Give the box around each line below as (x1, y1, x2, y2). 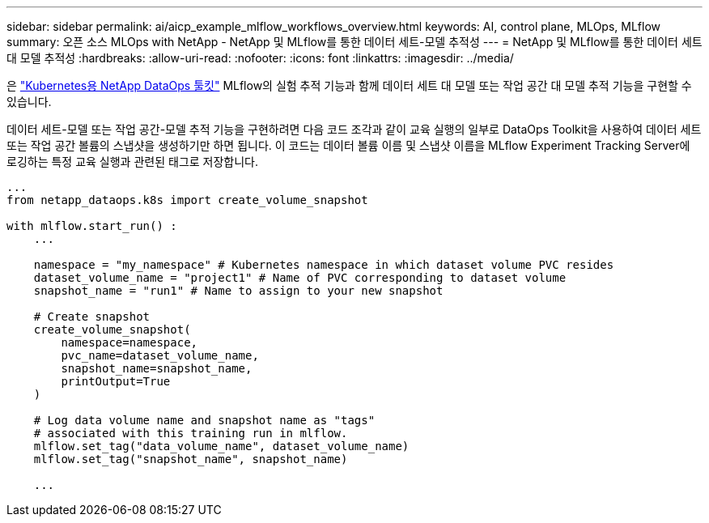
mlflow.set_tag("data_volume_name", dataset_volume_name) (33, 440, 410, 453)
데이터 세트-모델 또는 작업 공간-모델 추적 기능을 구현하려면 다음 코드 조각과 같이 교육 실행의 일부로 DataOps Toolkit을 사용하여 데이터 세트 (6, 122, 702, 136)
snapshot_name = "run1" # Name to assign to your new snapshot (33, 284, 444, 297)
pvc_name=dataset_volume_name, (61, 349, 259, 362)
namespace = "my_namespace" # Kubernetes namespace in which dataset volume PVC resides (33, 258, 614, 271)
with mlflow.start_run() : (6, 219, 177, 232)
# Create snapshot (33, 310, 151, 323)
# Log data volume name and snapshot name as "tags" (33, 414, 376, 427)
